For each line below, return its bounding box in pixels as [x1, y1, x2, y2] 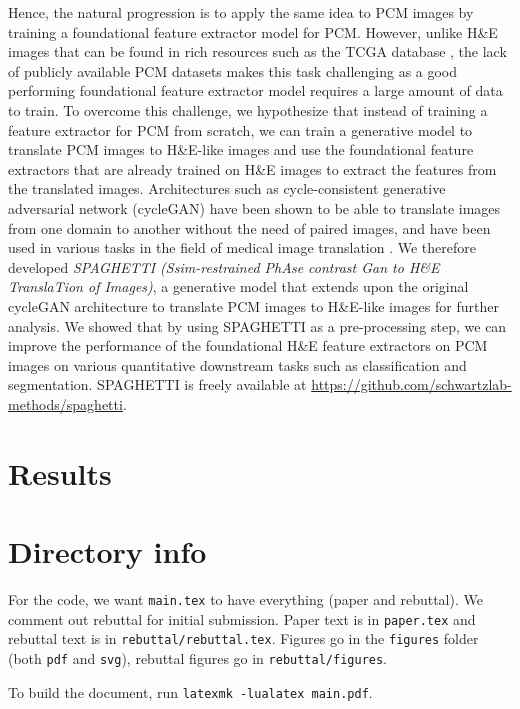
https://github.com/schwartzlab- [311, 374, 512, 395]
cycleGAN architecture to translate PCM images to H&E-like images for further [8, 295, 499, 316]
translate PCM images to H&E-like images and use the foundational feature [8, 139, 474, 160]
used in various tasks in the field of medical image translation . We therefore [8, 237, 476, 258]
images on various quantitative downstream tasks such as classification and [8, 354, 467, 375]
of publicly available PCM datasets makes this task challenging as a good [8, 60, 458, 81]
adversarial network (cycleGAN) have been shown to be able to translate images [8, 197, 501, 218]
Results [8, 452, 112, 493]
